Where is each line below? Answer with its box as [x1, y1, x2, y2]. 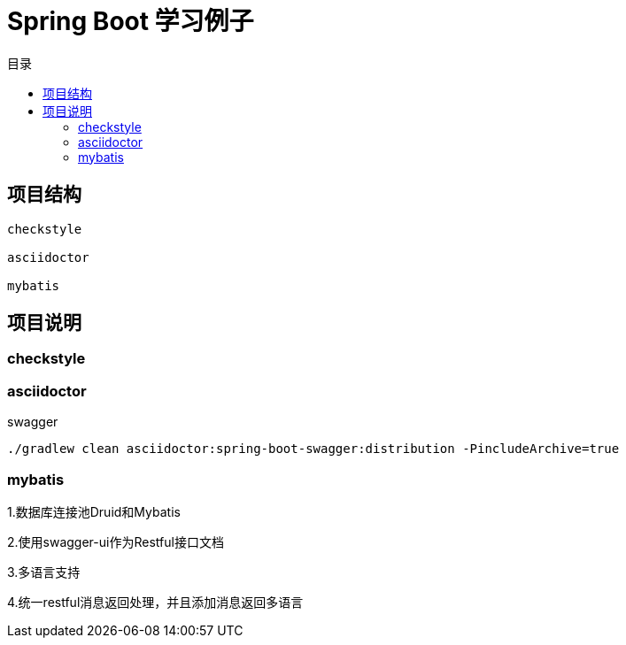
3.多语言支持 [7, 564, 81, 580]
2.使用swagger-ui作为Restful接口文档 [7, 534, 224, 549]
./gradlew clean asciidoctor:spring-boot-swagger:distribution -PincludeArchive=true [7, 442, 620, 457]
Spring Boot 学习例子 [7, 6, 254, 36]
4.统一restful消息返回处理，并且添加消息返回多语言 [7, 594, 304, 610]
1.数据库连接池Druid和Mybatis [7, 503, 181, 519]
